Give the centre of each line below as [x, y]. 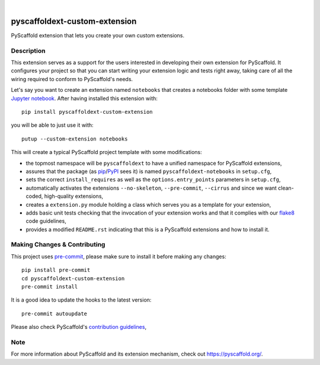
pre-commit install [50, 286]
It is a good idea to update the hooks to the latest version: [81, 300]
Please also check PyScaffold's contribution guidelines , [79, 327]
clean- [286, 188]
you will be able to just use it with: [52, 125]
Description [28, 50]
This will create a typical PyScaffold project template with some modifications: [106, 152]
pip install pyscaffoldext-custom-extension [87, 112]
